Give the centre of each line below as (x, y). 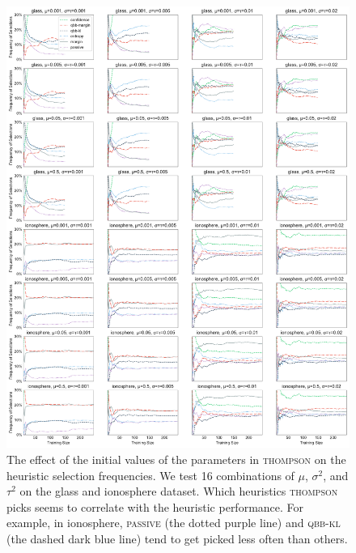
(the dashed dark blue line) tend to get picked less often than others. (177, 538)
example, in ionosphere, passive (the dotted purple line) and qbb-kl (174, 523)
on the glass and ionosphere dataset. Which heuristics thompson (179, 491)
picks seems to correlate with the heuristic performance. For (155, 506)
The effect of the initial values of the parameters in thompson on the (176, 459)
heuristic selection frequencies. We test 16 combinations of (150, 475)
